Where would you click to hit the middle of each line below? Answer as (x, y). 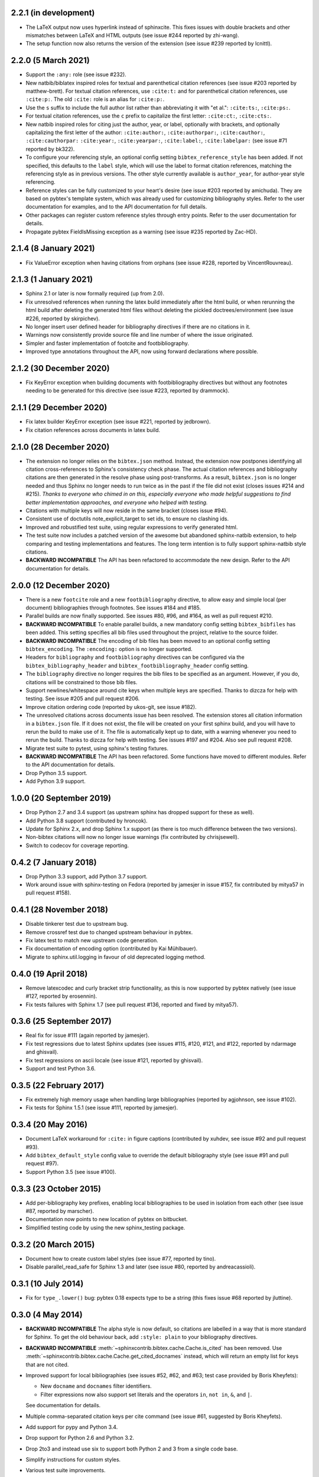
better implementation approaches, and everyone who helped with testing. (117, 502)
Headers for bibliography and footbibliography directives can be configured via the (135, 657)
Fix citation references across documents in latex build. (93, 430)
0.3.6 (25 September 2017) (61, 1021)
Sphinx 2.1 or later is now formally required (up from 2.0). (95, 294)
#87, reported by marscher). (60, 1211)
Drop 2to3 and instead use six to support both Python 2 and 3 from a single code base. (132, 1449)
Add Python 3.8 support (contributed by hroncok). (87, 821)
